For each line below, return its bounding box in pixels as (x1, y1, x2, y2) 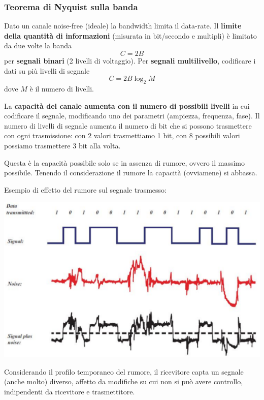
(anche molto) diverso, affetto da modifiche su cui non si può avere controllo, (4, 376, 243, 387)
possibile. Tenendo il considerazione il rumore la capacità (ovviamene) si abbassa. (4, 167, 257, 178)
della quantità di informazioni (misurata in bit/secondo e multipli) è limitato (4, 30, 257, 41)
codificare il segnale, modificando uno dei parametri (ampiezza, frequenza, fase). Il (4, 110, 260, 121)
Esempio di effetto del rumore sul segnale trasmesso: (4, 184, 167, 195)
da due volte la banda (4, 40, 72, 51)
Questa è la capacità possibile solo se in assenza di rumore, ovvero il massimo (4, 157, 245, 168)
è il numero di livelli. (29, 83, 94, 94)
